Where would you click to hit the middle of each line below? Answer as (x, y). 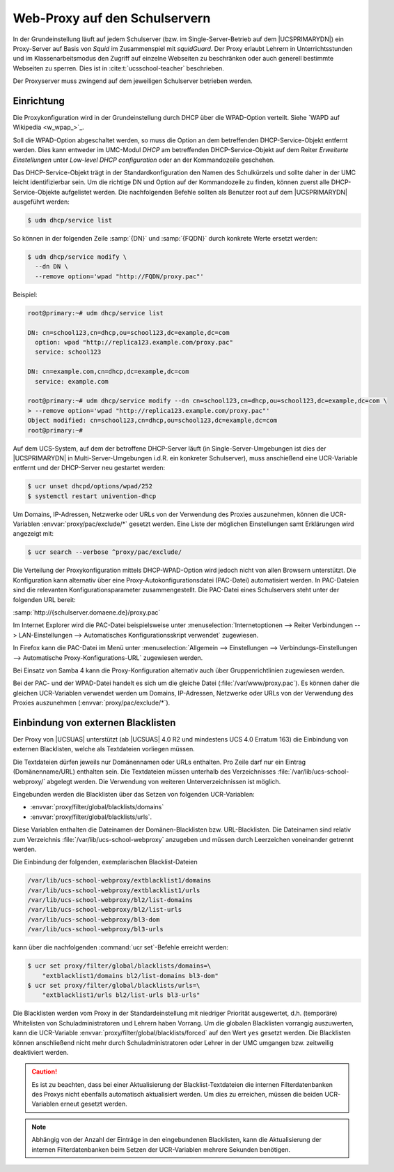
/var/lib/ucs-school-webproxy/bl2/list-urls (105, 910)
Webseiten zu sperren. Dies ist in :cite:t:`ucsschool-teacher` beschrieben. (118, 68)
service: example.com (72, 381)
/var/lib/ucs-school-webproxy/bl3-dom (94, 919)
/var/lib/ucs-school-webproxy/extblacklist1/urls (114, 890)
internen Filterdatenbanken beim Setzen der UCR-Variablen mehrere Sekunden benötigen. (161, 1149)
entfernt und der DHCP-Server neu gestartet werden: (89, 468)
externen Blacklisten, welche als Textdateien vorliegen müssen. (104, 749)
